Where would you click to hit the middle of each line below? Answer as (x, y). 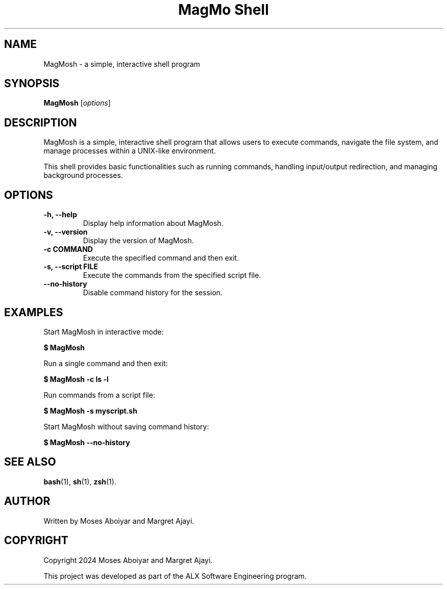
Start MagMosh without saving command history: (126, 426)
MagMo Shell (224, 10)
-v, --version (66, 232)
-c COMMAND (68, 249)
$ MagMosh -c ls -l (76, 379)
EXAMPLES (34, 312)
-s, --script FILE (71, 267)
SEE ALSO (30, 462)
